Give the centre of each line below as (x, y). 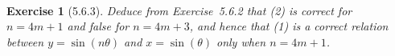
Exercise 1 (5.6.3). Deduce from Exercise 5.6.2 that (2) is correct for (179, 10)
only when (241, 41)
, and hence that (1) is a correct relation (289, 26)
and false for (98, 26)
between (25, 41)
